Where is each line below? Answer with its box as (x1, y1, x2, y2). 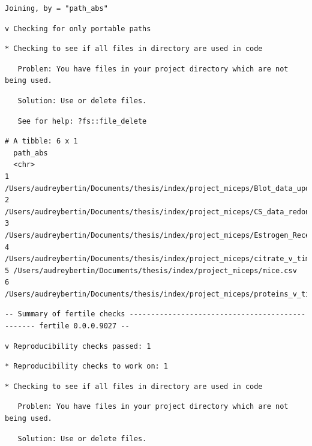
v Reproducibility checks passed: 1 (5, 342, 151, 351)
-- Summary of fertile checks (5, 310, 125, 319)
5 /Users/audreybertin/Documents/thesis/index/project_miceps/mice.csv (5, 266, 297, 275)
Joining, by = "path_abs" (5, 4, 108, 13)
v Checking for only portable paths (5, 24, 151, 33)
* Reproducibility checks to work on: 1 (5, 362, 169, 371)
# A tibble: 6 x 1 (5, 137, 78, 146)
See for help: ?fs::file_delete (17, 116, 147, 125)
